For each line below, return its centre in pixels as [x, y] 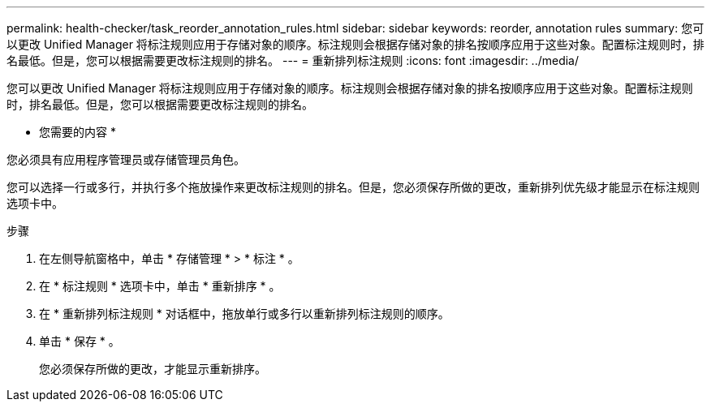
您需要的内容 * [78, 132]
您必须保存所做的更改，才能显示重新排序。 [153, 369]
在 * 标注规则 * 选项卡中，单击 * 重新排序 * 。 [160, 286]
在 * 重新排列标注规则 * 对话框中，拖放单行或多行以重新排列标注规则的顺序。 [244, 314]
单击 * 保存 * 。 [80, 341]
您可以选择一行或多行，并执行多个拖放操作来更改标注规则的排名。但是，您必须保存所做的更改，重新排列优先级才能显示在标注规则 [353, 187]
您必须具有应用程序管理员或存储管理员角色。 [126, 159]
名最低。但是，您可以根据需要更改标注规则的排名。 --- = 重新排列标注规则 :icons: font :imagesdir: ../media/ [293, 60]
